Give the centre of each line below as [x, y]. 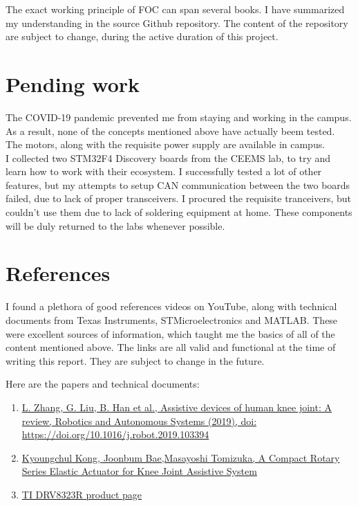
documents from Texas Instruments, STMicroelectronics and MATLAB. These [172, 319]
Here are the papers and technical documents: [103, 384]
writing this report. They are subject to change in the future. [135, 360]
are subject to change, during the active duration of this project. [142, 36]
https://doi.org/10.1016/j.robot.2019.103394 [115, 434]
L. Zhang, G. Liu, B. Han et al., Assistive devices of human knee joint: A [177, 407]
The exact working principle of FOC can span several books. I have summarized [175, 9]
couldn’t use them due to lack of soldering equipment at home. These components [179, 212]
